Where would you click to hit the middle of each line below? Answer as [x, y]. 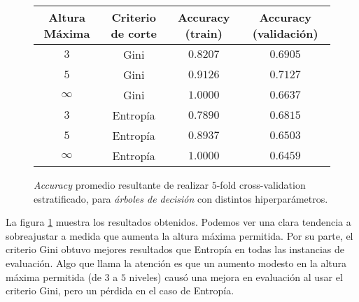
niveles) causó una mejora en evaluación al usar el [236, 276]
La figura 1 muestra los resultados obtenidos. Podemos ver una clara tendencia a [178, 222]
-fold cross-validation [261, 185]
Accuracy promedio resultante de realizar [121, 185]
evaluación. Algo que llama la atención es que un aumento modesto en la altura [176, 263]
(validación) [285, 33]
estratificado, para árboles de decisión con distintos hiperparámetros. [181, 198]
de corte [134, 33]
